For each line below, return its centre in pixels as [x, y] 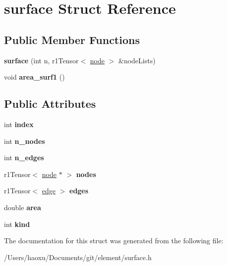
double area [23, 207]
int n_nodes [25, 141]
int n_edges [24, 157]
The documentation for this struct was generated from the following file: [114, 241]
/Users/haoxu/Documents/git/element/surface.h [78, 257]
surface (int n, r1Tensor [41, 60]
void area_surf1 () [34, 77]
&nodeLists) [137, 60]
